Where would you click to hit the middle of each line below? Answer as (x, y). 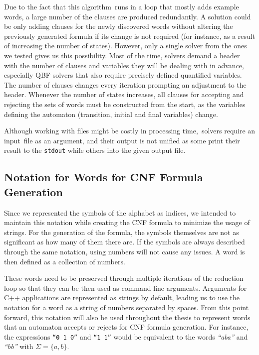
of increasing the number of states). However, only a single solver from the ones (126, 46)
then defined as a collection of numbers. (65, 261)
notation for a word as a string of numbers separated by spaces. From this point (127, 307)
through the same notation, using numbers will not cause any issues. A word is (125, 251)
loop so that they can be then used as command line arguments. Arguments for (126, 288)
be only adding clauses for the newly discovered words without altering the (119, 26)
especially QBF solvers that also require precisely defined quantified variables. (123, 75)
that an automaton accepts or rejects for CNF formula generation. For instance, (126, 327)
